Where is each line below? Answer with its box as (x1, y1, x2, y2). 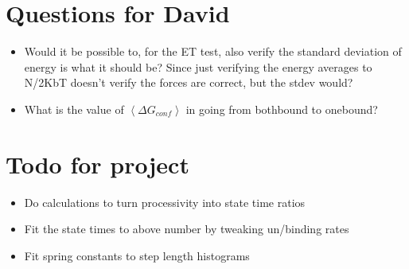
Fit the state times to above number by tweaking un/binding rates (24, 220, 349, 237)
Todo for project (6, 147, 189, 180)
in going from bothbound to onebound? (185, 100, 378, 117)
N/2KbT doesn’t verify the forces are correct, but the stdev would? (24, 74, 353, 91)
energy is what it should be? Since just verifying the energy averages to (24, 58, 372, 75)
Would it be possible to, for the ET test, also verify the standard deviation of (24, 43, 402, 60)
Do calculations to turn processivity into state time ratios (24, 193, 306, 210)
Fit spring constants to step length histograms (24, 247, 250, 263)
